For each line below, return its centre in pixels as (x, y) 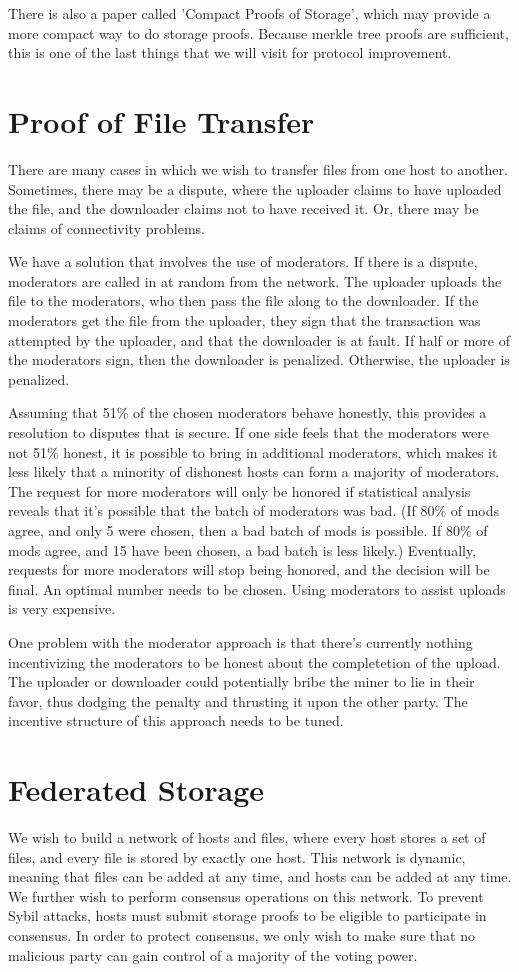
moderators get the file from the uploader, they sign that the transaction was (244, 320)
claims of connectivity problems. (106, 227)
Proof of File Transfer (161, 120)
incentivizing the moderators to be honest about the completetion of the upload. (254, 661)
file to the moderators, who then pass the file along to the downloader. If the (243, 300)
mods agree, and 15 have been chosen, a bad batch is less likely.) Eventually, (242, 549)
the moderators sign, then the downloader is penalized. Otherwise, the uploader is (259, 359)
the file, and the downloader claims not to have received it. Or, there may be (243, 208)
